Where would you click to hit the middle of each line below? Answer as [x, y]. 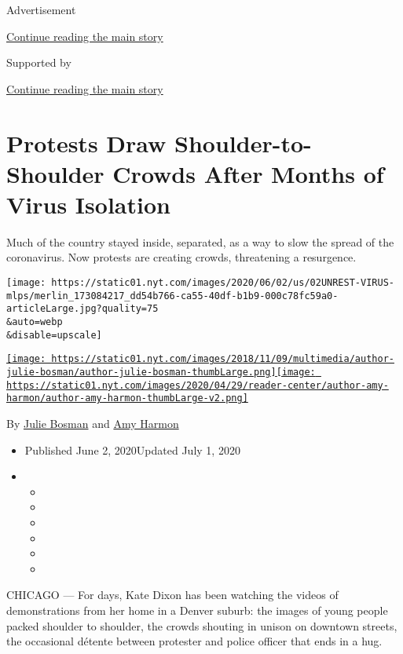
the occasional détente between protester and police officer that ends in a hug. [194, 641]
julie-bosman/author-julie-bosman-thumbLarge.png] [141, 372]
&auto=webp [35, 322]
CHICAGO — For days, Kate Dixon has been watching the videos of [172, 595]
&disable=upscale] [54, 335]
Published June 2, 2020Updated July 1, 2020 [132, 449]
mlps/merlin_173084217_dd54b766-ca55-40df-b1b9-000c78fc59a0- [172, 296]
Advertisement [41, 9]
